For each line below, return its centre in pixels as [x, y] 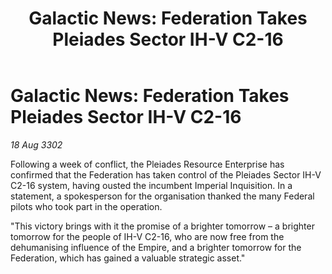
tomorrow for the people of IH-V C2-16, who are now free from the [147, 236]
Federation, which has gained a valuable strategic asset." [128, 258]
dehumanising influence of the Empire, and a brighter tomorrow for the [156, 247]
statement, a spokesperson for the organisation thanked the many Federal [162, 196]
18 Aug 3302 [36, 144]
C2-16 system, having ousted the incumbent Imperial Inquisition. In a [151, 185]
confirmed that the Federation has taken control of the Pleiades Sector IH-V [166, 174]
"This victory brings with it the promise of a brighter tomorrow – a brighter [162, 226]
